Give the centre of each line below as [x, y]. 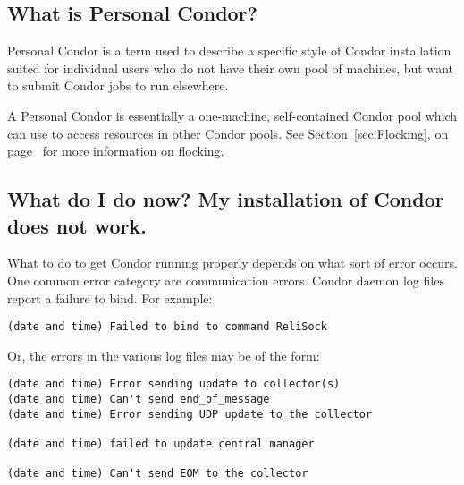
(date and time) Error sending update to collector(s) [174, 384]
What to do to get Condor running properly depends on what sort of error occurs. [232, 263]
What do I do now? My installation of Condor [226, 199]
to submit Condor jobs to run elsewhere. [118, 85]
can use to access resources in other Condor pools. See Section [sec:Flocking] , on [228, 133]
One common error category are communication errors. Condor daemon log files [226, 280]
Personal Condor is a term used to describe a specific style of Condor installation [229, 51]
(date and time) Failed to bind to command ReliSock [167, 327]
